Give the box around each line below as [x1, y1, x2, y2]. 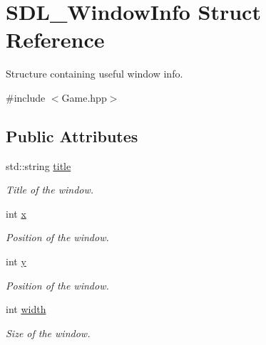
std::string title [6, 158, 71, 173]
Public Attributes [6, 124, 138, 147]
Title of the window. [6, 182, 94, 197]
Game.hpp [61, 90, 107, 105]
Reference [6, 25, 105, 54]
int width [6, 302, 46, 317]
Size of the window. [6, 325, 91, 340]
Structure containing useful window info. [6, 66, 183, 81]
